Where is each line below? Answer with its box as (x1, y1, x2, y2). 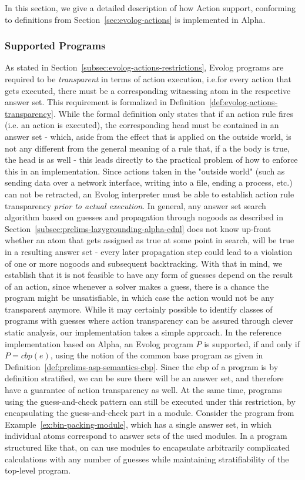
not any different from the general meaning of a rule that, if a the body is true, (5, 142, 290, 154)
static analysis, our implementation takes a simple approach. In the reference (5, 326, 281, 338)
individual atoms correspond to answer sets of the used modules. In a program (5, 429, 287, 442)
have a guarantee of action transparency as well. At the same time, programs (5, 384, 282, 396)
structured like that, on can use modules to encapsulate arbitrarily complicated (5, 441, 290, 453)
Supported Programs (5, 38, 106, 53)
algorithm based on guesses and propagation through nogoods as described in (5, 211, 284, 223)
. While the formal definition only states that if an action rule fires (53, 107, 293, 119)
